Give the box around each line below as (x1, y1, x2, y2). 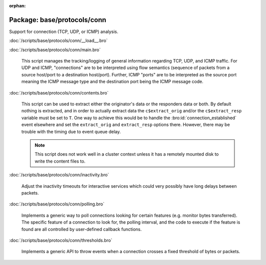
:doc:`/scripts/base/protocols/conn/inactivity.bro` (9, 172, 109, 178)
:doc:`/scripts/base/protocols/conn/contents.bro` (9, 90, 109, 96)
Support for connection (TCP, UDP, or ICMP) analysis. (9, 29, 118, 34)
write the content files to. (34, 158, 86, 164)
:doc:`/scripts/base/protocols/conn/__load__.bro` (9, 37, 108, 44)
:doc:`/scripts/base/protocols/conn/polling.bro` (9, 201, 104, 207)
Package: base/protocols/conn (9, 15, 106, 24)
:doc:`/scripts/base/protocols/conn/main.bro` (9, 47, 101, 53)
